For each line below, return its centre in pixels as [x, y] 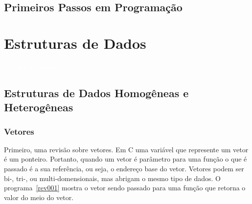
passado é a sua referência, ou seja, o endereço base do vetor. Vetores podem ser [124, 169]
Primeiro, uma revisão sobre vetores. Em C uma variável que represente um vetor [126, 149]
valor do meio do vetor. [39, 197]
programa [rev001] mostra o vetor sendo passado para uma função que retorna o [125, 188]
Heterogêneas [39, 107]
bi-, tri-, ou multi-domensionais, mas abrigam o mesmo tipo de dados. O [113, 178]
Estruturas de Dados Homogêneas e [96, 92]
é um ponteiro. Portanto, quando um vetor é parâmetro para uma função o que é [126, 159]
